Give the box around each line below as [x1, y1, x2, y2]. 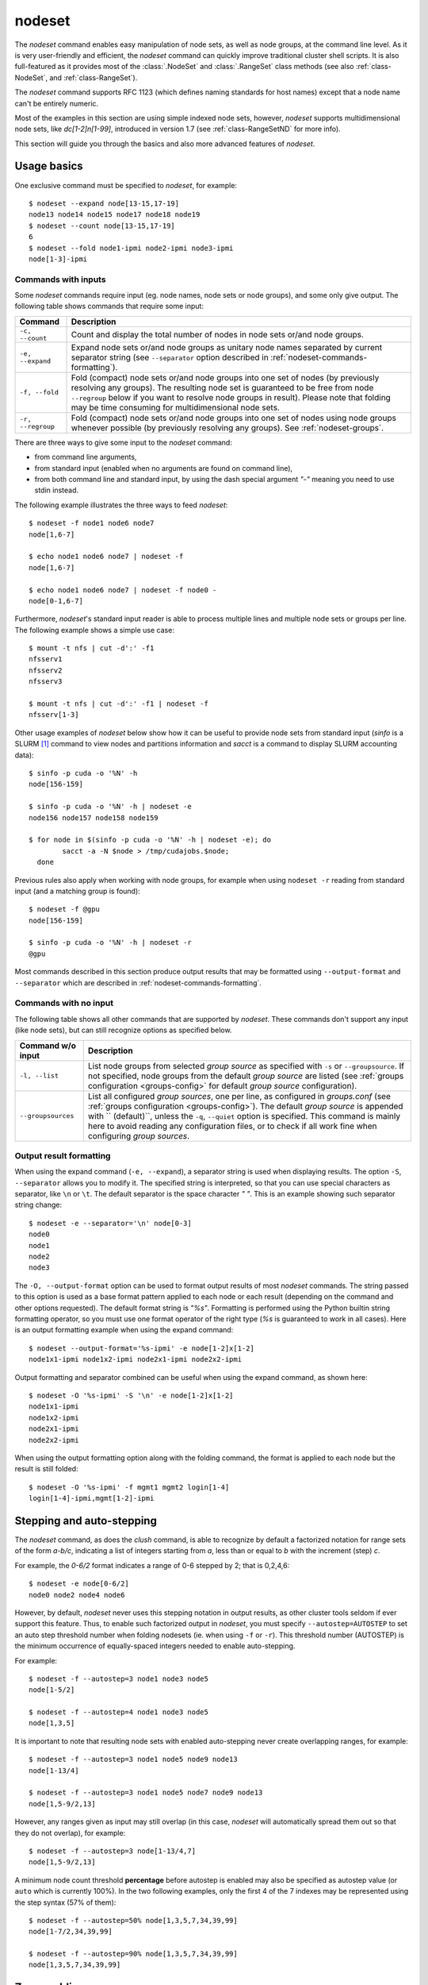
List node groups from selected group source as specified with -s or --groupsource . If [87, 1060, 405, 1071]
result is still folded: [14, 1464, 78, 1474]
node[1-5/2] [29, 1686, 75, 1694]
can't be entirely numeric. [14, 98, 99, 108]
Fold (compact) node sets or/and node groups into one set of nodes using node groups [71, 412, 396, 423]
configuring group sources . [87, 1130, 190, 1141]
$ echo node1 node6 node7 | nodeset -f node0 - [29, 585, 217, 595]
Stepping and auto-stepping [14, 1513, 158, 1528]
